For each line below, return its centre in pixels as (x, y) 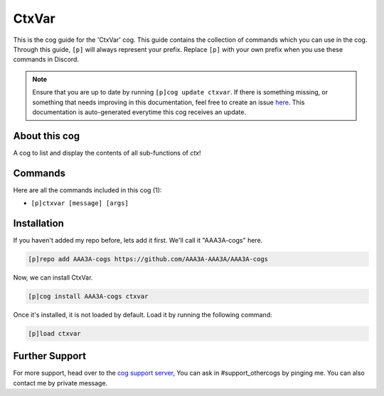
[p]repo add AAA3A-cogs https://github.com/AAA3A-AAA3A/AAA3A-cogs (148, 259)
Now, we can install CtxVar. (53, 277)
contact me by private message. (60, 383)
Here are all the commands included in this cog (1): (87, 190)
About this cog (47, 136)
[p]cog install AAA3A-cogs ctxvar (88, 296)
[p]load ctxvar (54, 333)
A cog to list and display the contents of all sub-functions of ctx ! (107, 153)
